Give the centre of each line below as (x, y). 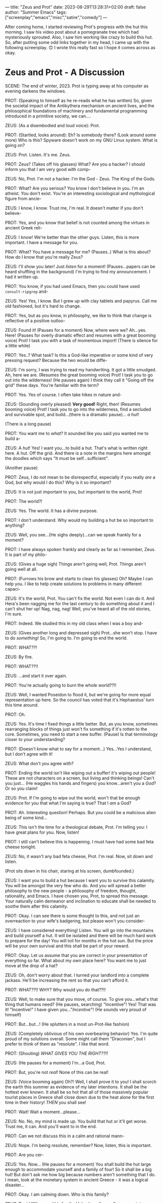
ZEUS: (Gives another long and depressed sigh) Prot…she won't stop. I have (81, 632)
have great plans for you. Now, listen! (42, 832)
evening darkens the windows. (36, 91)
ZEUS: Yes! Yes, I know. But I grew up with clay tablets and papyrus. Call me (81, 301)
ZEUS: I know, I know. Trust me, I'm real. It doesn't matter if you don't (74, 208)
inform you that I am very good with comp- (48, 169)
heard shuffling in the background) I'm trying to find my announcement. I (78, 271)
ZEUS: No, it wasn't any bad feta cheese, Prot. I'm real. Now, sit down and (79, 856)
